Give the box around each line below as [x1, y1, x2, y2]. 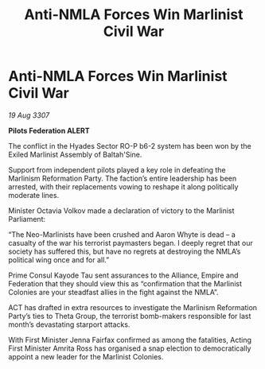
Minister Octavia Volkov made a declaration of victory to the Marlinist [8, 205, 235, 216]
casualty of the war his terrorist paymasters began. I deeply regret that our [8, 238, 253, 247]
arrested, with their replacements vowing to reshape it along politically [8, 181, 239, 192]
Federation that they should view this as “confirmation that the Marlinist [8, 278, 243, 288]
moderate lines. [8, 190, 60, 200]
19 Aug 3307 [8, 110, 50, 120]
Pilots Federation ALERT [8, 126, 90, 135]
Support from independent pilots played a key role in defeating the [8, 165, 226, 174]
